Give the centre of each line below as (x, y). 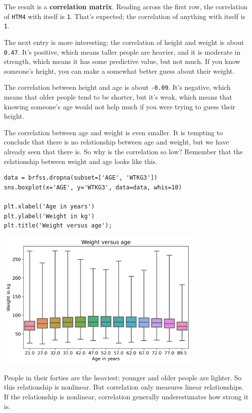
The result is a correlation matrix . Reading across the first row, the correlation (126, 6)
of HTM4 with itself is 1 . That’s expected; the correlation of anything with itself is (125, 16)
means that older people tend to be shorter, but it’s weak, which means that (118, 97)
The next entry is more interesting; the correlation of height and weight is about (124, 42)
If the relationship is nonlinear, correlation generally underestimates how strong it (126, 396)
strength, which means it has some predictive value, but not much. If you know (122, 61)
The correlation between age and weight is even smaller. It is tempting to (114, 132)
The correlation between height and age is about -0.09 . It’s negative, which (117, 87)
